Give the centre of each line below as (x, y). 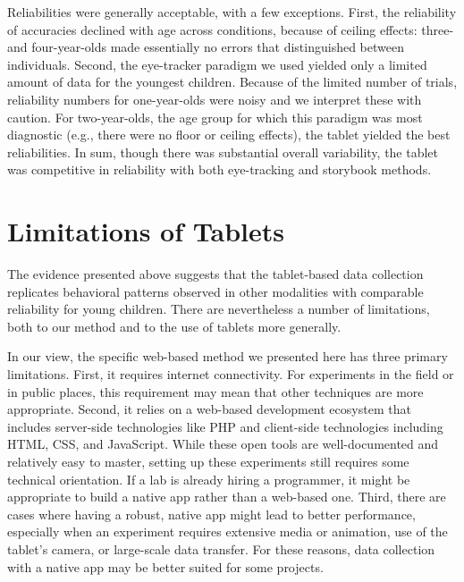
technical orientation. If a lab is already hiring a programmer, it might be (209, 479)
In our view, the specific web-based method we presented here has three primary (228, 356)
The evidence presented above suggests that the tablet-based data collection (215, 274)
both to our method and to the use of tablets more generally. (174, 326)
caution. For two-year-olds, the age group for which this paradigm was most (215, 117)
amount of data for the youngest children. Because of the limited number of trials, (232, 82)
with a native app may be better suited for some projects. (165, 566)
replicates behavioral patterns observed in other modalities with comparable (215, 291)
